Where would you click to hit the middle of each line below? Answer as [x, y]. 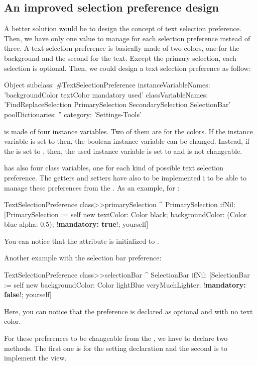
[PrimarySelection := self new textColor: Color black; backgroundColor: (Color [125, 214]
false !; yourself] [28, 294]
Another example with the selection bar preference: [83, 258]
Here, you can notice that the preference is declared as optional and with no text [128, 311]
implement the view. [35, 358]
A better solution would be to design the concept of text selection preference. [123, 28]
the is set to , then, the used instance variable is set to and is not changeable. [123, 151]
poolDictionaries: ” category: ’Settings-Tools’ [73, 114]
